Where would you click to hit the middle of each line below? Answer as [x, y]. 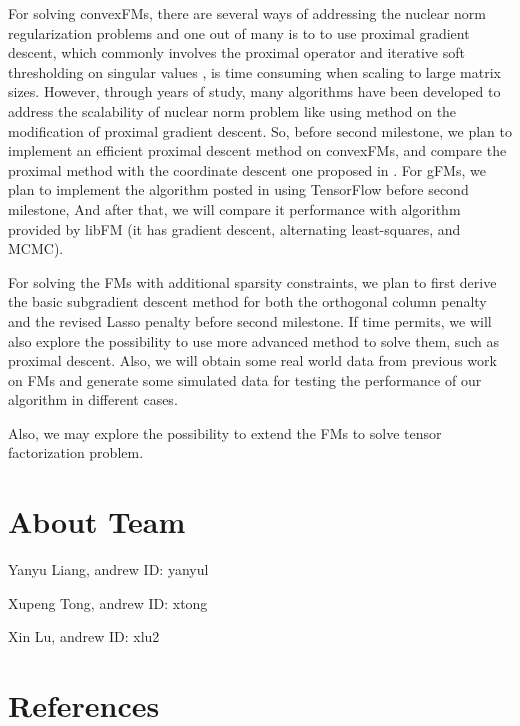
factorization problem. [76, 452]
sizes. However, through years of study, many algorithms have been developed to [254, 91]
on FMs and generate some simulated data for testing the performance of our [245, 379]
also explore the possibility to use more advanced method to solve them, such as [253, 340]
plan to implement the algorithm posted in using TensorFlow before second [238, 189]
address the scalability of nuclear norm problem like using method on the [232, 110]
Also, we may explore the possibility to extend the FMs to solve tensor [225, 432]
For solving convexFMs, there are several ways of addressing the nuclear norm [247, 13]
